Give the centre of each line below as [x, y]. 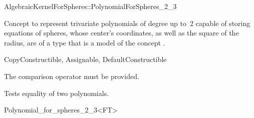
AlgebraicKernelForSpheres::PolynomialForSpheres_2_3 [90, 6]
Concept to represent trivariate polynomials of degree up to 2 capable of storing [127, 23]
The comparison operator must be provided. [72, 76]
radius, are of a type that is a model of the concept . [85, 42]
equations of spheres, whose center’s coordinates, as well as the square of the [121, 33]
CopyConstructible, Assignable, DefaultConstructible [85, 59]
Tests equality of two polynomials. [57, 93]
